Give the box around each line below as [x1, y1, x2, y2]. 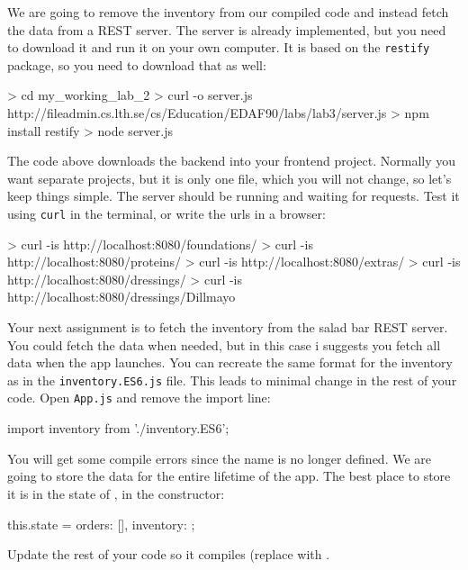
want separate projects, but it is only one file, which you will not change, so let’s [7, 168, 452, 187]
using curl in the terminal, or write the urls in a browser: [7, 204, 326, 222]
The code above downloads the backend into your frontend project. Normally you [7, 151, 456, 170]
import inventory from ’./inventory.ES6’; [7, 419, 229, 438]
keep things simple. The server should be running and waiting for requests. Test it [7, 186, 460, 205]
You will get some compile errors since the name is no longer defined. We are [7, 448, 432, 467]
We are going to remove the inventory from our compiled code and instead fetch [7, 3, 449, 21]
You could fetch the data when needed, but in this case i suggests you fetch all [7, 335, 441, 354]
